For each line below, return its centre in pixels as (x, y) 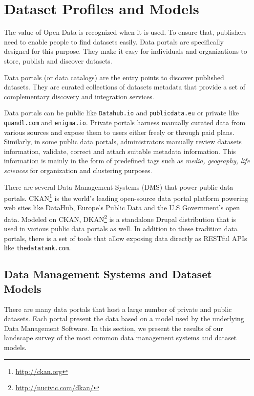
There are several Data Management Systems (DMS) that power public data (119, 187)
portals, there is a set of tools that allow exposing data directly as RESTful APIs (126, 238)
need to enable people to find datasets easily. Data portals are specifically (114, 41)
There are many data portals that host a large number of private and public (118, 309)
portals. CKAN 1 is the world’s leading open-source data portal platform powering (126, 197)
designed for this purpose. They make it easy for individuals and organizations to (126, 51)
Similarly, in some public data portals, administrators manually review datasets (123, 142)
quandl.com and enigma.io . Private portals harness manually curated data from (125, 122)
